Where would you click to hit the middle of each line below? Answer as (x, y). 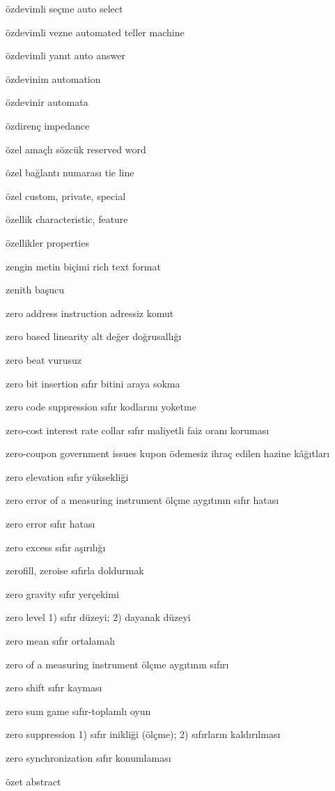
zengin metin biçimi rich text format (83, 266)
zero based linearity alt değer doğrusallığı (94, 336)
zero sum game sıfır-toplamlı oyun (78, 711)
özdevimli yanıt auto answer (66, 55)
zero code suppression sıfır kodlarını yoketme (101, 407)
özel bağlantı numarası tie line (70, 172)
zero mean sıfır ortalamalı (60, 641)
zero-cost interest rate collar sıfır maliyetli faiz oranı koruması (138, 430)
